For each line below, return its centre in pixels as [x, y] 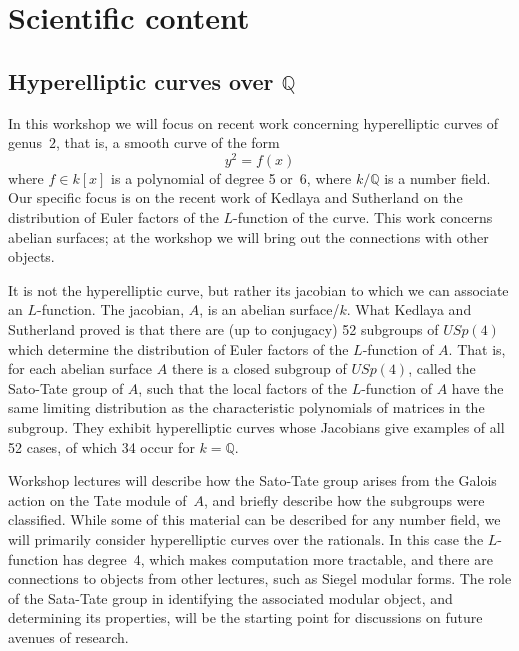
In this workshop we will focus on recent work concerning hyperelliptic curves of [253, 122]
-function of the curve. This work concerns [363, 217]
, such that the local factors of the [242, 387]
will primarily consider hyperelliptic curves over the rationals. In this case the [246, 538]
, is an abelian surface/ [269, 309]
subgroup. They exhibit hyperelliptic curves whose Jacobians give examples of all [256, 426]
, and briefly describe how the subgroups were [344, 499]
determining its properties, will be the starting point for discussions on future [245, 617]
